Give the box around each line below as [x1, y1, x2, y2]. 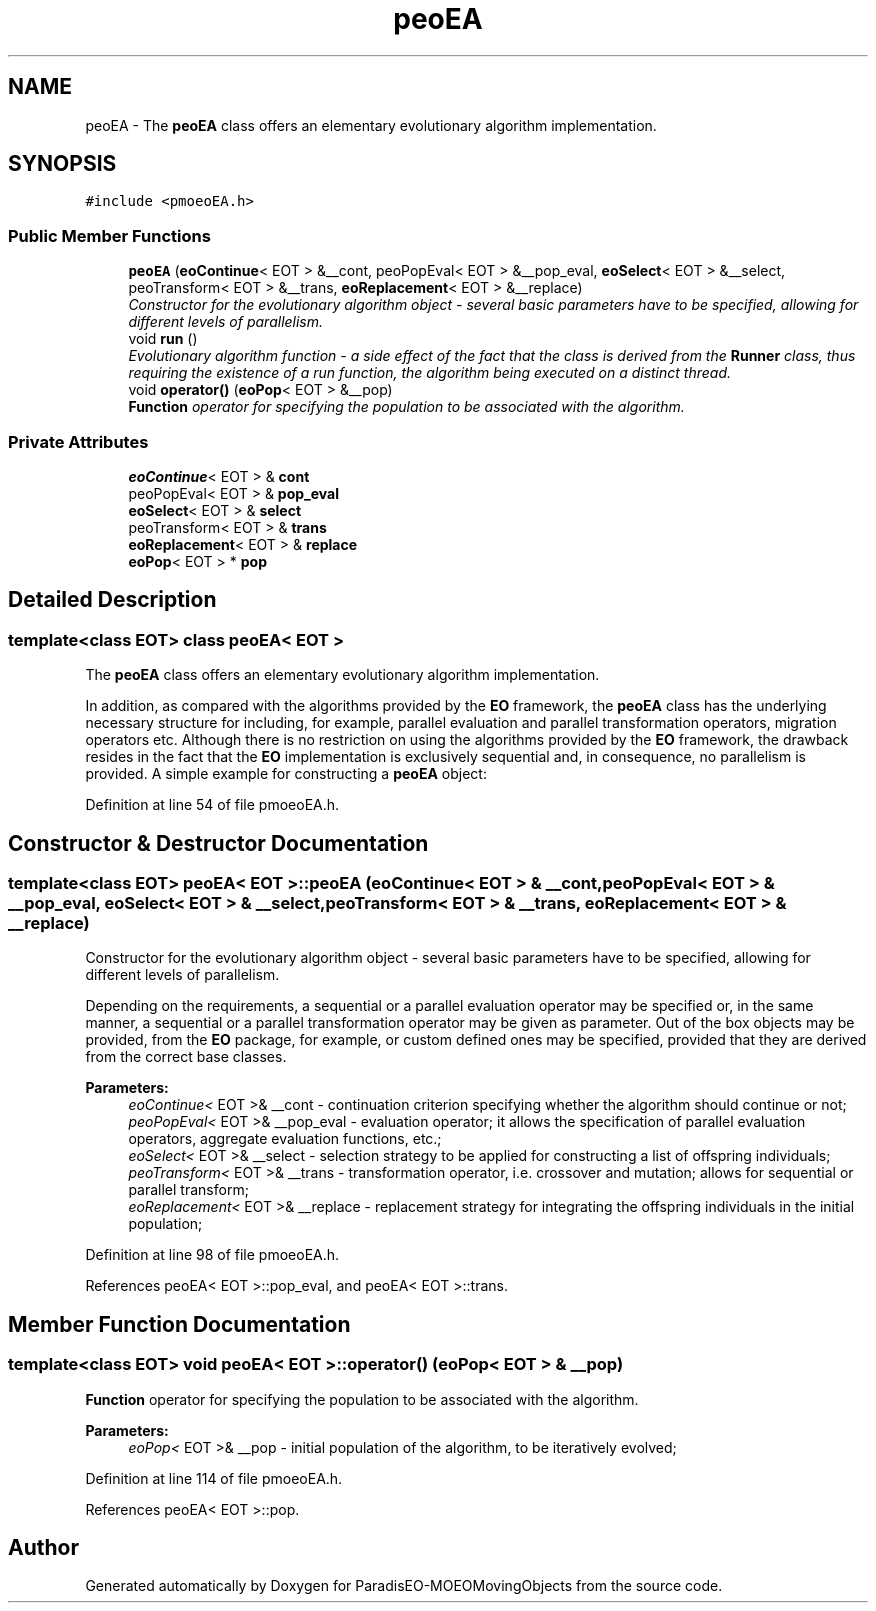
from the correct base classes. [85, 1048, 287, 1066]
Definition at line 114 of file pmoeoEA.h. [85, 1469, 343, 1487]
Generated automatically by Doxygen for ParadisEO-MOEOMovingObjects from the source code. [85, 1577, 723, 1595]
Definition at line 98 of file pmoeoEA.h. [85, 1246, 340, 1264]
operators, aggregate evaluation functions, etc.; [128, 1130, 442, 1148]
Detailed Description [8, 587, 217, 613]
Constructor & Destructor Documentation [8, 830, 429, 856]
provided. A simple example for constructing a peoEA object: [85, 765, 487, 783]
